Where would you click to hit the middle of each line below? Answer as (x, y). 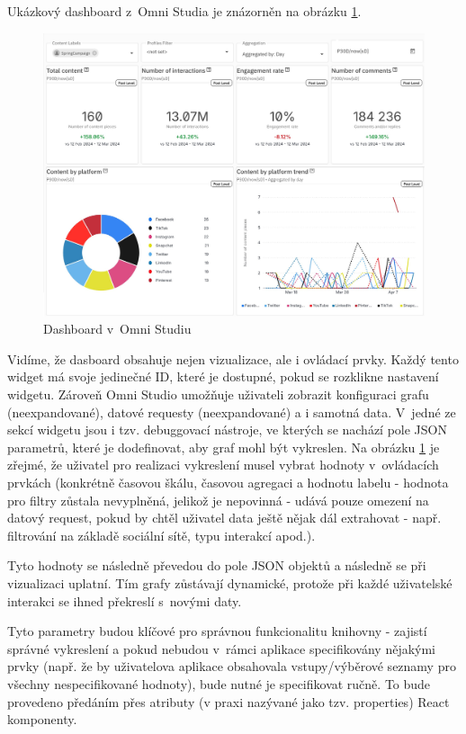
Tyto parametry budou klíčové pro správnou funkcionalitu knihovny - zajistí (217, 631)
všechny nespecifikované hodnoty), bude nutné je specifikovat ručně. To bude (219, 683)
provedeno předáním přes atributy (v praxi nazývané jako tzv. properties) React (229, 701)
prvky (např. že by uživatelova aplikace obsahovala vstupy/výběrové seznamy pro (232, 666)
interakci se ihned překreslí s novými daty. (125, 600)
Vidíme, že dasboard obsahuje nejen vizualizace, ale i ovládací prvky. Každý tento (233, 358)
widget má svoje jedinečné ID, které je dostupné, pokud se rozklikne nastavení (223, 376)
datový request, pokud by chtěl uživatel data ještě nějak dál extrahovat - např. (224, 518)
